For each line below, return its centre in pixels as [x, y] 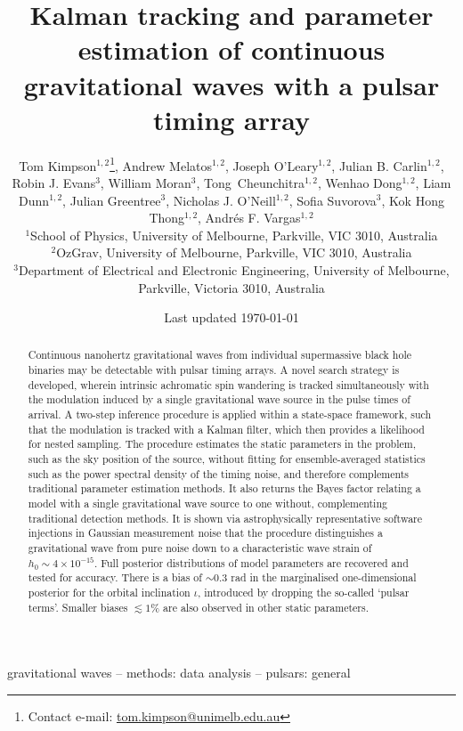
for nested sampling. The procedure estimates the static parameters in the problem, [222, 444]
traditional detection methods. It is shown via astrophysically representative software [225, 518]
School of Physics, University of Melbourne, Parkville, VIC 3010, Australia [234, 235]
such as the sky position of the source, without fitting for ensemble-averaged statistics [227, 459]
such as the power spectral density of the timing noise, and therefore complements [219, 473]
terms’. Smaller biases [78, 607]
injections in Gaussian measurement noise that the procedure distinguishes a [205, 533]
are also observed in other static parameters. [266, 607]
